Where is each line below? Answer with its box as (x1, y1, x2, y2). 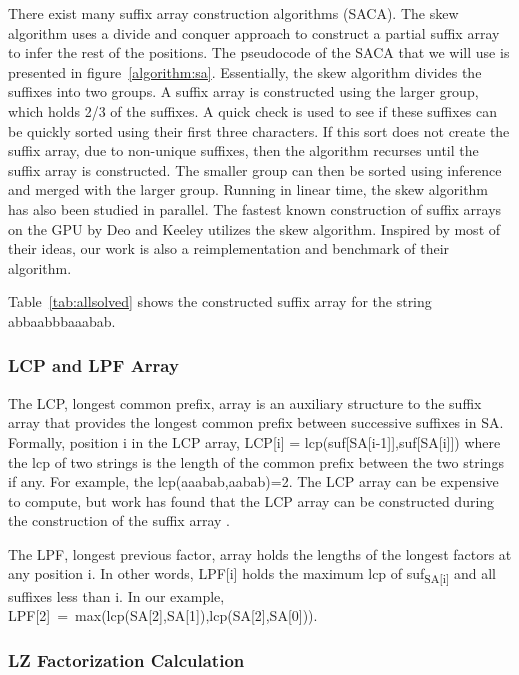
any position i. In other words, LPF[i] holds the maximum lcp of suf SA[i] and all (8, 563, 496, 587)
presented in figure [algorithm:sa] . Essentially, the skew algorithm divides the (8, 61, 482, 82)
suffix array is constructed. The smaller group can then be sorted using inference (8, 159, 502, 180)
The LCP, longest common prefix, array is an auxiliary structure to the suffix (8, 392, 482, 413)
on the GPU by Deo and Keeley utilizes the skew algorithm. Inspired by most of (8, 218, 501, 239)
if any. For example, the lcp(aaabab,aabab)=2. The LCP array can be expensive (8, 471, 499, 492)
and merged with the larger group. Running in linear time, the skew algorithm (8, 179, 489, 200)
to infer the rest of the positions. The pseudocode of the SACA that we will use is (8, 42, 510, 63)
